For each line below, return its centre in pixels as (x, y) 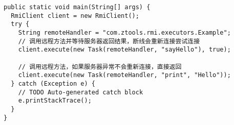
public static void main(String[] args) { (77, 7)
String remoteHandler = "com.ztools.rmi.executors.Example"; (124, 32)
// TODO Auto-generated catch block (81, 92)
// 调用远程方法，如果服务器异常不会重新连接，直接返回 (100, 67)
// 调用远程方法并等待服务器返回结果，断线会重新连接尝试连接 (109, 41)
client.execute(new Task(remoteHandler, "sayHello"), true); (124, 50)
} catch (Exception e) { (53, 83)
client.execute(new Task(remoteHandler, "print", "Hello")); (124, 75)
